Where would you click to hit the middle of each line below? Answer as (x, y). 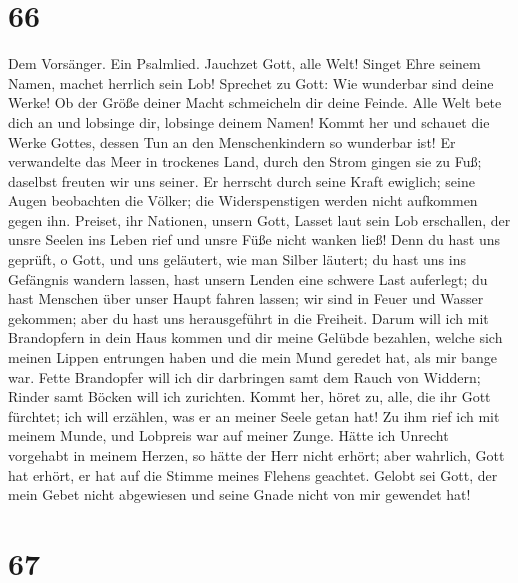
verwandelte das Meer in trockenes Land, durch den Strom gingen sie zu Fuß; (245, 161)
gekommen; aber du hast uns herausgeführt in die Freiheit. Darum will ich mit (248, 317)
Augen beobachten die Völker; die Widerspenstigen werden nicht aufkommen (243, 200)
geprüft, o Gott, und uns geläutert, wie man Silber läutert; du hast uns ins (237, 259)
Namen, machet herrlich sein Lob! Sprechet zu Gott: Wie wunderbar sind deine (251, 82)
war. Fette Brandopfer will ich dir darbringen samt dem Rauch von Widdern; (244, 376)
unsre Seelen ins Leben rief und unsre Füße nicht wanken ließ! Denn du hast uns (254, 239)
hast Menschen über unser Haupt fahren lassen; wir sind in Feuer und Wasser (246, 298)
